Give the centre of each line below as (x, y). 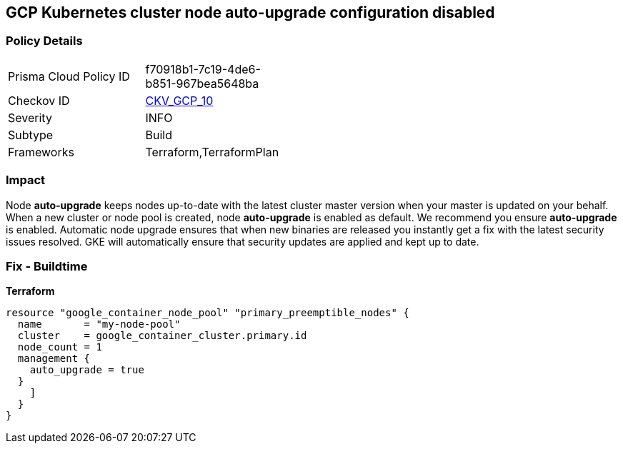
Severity (30, 117)
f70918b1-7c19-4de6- (203, 69)
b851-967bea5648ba (202, 83)
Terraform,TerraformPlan (212, 152)
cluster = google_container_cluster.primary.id (162, 336)
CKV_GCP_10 (179, 100)
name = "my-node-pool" (99, 324)
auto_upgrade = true (87, 370)
